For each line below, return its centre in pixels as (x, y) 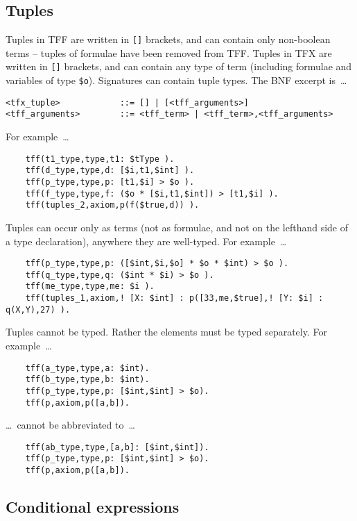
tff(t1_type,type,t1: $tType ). (100, 159)
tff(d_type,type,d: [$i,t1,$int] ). (110, 171)
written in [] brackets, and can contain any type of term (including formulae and (179, 66)
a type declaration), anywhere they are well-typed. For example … (146, 241)
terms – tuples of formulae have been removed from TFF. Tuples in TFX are (169, 52)
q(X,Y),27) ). (38, 309)
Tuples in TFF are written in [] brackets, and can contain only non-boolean (168, 39)
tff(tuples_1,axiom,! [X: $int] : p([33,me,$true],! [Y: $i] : (174, 298)
